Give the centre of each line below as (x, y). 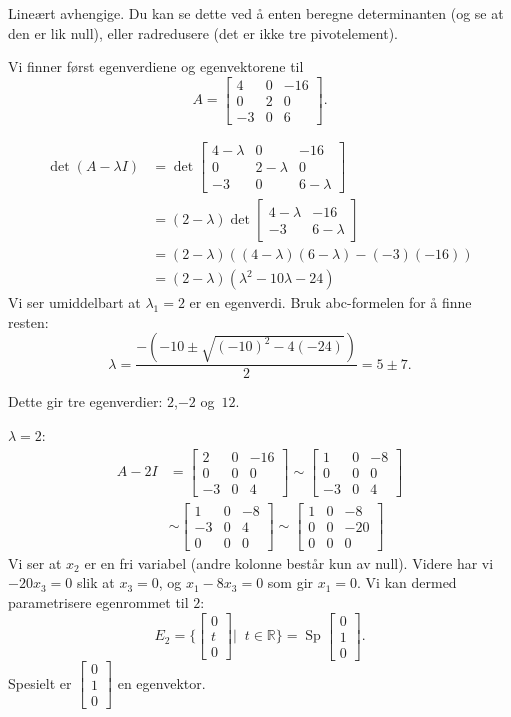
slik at (95, 582)
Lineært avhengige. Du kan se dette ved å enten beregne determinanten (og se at (256, 13)
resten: (28, 321)
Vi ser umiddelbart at (74, 302)
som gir (290, 582)
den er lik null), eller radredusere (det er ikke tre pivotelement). (203, 32)
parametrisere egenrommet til (98, 601)
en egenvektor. (161, 682)
